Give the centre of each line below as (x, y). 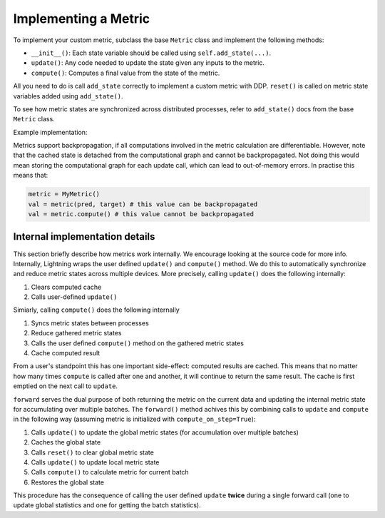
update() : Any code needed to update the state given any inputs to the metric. (148, 63)
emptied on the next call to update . (65, 386)
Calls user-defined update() (74, 297)
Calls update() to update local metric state (95, 462)
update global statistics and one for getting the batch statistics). (107, 505)
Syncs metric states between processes (90, 323)
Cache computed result (66, 353)
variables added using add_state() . (68, 96)
